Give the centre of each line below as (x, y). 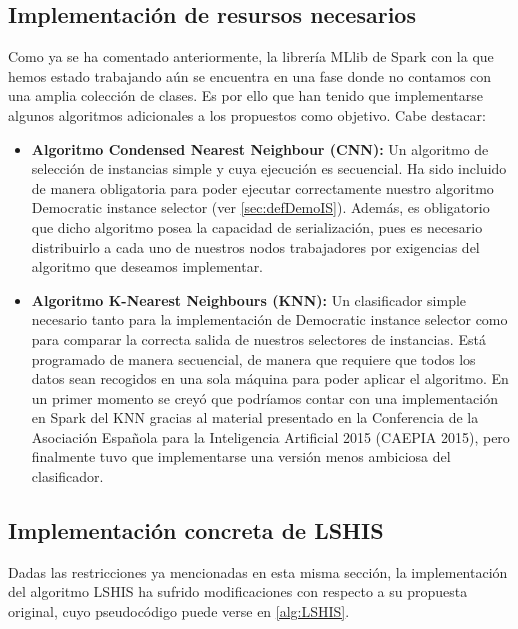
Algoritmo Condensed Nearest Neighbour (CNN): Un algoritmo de (260, 148)
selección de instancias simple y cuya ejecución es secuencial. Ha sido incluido (269, 168)
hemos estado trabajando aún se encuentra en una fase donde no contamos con (250, 75)
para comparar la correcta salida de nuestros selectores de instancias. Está (258, 338)
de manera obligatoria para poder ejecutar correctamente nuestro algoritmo (262, 187)
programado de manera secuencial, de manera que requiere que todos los (253, 358)
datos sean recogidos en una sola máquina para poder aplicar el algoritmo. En (270, 378)
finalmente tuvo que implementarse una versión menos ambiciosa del (241, 456)
